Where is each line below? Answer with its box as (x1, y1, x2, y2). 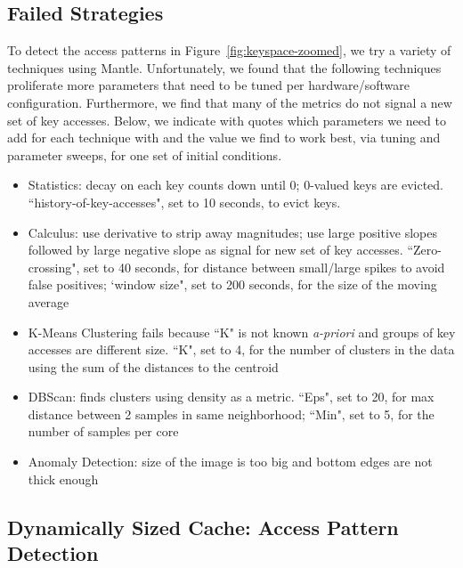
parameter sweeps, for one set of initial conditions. (7, 145, 282, 164)
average (28, 292, 69, 311)
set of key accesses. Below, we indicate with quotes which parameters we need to (7, 110, 446, 129)
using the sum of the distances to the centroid (28, 357, 279, 376)
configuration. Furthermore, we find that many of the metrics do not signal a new (7, 93, 452, 111)
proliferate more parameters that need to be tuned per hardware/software (7, 76, 410, 94)
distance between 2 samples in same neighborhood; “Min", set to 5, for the (28, 404, 435, 423)
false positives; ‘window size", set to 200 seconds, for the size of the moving (28, 275, 437, 294)
